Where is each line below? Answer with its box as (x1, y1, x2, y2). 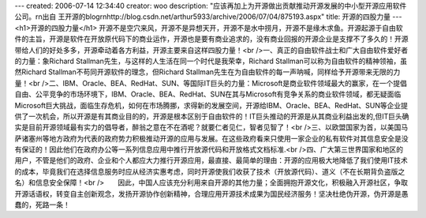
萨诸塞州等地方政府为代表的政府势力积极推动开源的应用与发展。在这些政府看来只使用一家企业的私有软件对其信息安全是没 (14, 133, 409, 143)
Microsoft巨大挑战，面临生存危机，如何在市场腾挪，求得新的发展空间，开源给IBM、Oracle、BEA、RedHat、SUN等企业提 (14, 100, 409, 110)
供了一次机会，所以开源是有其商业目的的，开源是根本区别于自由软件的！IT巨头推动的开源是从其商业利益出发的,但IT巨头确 (14, 111, 409, 121)
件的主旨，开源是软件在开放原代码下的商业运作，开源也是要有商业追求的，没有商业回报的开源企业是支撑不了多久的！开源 (14, 34, 409, 43)
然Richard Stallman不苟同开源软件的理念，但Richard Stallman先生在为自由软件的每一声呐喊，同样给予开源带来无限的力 (14, 67, 401, 77)
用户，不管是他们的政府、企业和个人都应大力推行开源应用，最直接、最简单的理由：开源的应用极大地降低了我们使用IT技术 (14, 156, 408, 165)
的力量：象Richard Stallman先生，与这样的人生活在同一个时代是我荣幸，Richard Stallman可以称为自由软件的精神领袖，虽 (14, 56, 408, 66)
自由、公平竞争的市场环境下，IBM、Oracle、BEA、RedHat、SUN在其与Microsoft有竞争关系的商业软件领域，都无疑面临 (14, 89, 402, 99)
